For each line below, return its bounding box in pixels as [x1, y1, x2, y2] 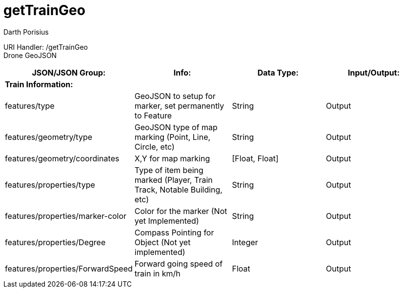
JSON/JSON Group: [32, 67, 106, 78]
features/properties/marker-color [5, 211, 127, 221]
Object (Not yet [134, 237, 191, 247]
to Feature [134, 110, 172, 120]
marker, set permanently [134, 100, 224, 111]
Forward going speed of [134, 258, 223, 269]
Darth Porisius [3, 27, 49, 36]
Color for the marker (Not [134, 206, 227, 216]
